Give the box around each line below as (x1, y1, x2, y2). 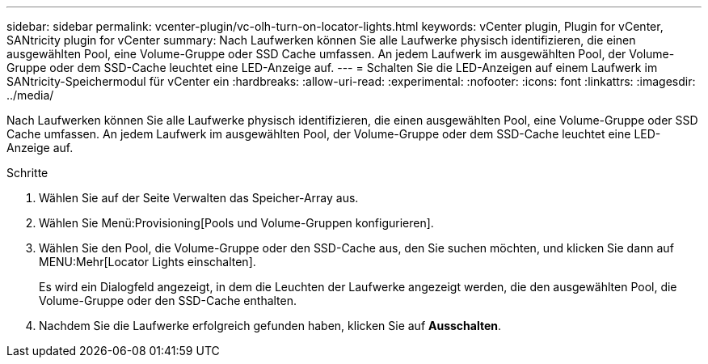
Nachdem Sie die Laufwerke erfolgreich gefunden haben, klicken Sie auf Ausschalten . (39, 319, 502, 332)
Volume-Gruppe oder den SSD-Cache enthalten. (39, 294, 297, 307)
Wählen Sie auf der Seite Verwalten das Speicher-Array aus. (39, 191, 359, 205)
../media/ (6, 88, 54, 102)
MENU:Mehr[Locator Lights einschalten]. (39, 255, 256, 269)
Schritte (6, 166, 48, 180)
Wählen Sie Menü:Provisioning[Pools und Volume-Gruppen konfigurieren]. (39, 216, 434, 230)
